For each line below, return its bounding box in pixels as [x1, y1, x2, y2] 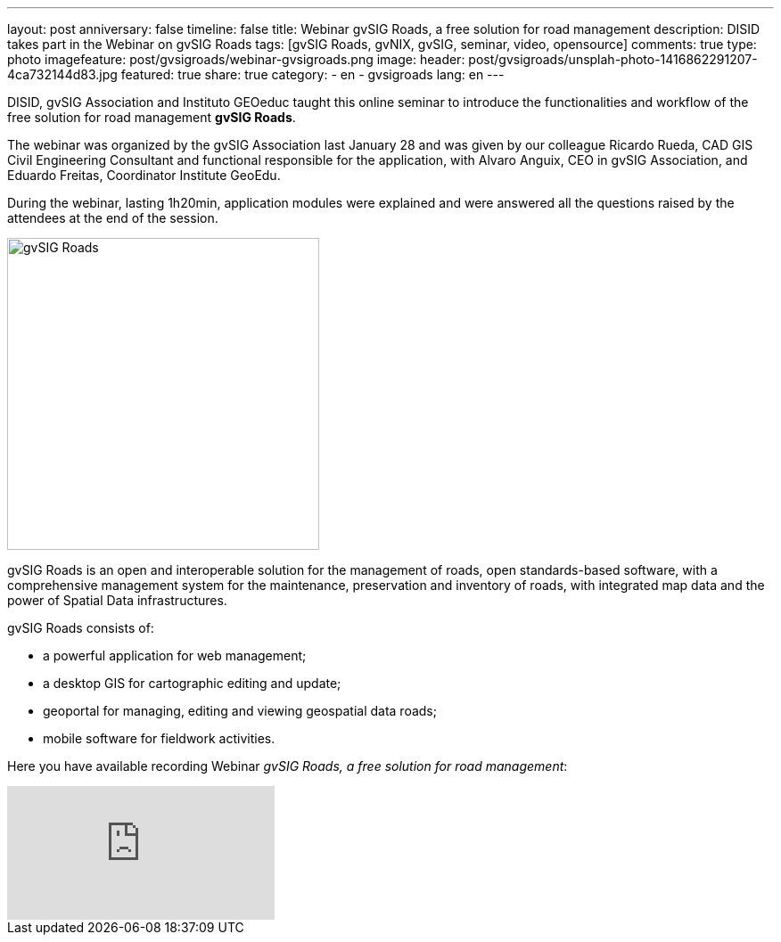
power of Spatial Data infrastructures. [7, 593, 227, 608]
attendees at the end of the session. [7, 210, 218, 225]
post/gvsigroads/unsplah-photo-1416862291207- [468, 52, 758, 67]
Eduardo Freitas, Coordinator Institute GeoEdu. [7, 168, 281, 183]
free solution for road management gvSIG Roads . [7, 110, 296, 125]
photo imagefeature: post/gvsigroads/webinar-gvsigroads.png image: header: [7, 52, 465, 67]
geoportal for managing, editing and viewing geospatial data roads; [43, 703, 437, 718]
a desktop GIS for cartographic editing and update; [43, 676, 341, 691]
